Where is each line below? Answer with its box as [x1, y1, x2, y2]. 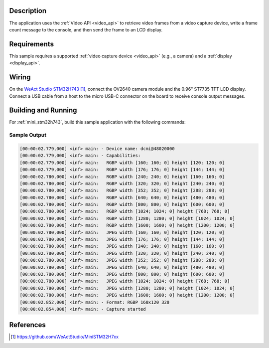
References [9, 321, 46, 329]
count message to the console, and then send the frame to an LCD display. [9, 26, 163, 32]
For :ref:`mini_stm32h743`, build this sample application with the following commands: [9, 119, 186, 125]
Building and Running [9, 106, 77, 115]
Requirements [9, 40, 54, 48]
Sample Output [9, 132, 47, 139]
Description [9, 6, 47, 15]
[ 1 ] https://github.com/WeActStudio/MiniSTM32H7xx [10, 334, 119, 340]
